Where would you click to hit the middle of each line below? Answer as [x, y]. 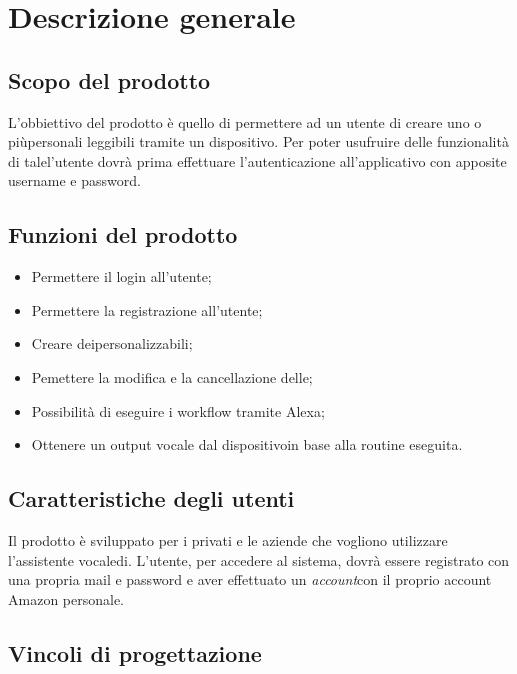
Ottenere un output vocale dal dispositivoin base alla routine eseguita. [247, 444]
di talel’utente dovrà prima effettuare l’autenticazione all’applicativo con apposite [257, 160]
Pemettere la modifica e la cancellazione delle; [172, 376]
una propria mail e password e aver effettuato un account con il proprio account [250, 579]
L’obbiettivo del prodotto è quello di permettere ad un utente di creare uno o [245, 121]
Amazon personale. [66, 598]
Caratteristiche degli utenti [151, 498]
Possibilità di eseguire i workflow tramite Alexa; [178, 410]
